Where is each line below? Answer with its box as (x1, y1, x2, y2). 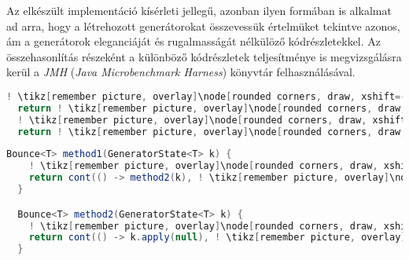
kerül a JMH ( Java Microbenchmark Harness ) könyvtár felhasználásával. (6, 64, 356, 80)
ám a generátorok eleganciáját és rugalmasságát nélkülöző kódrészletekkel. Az (6, 33, 381, 49)
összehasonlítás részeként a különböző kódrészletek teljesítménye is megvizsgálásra (6, 48, 402, 64)
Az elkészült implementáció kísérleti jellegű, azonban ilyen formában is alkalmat (6, 2, 392, 18)
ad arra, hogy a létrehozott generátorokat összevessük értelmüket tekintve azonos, (6, 17, 400, 34)
